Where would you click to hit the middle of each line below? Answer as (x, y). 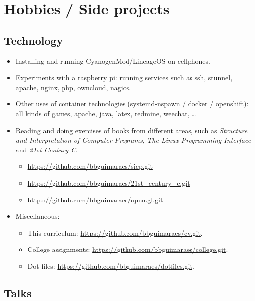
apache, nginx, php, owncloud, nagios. (73, 87)
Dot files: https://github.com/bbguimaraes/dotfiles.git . (111, 266)
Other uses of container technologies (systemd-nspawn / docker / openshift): (132, 104)
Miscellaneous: (37, 216)
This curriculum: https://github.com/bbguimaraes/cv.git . (115, 232)
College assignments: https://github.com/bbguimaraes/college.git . (128, 249)
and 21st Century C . (47, 149)
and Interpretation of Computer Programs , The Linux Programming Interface (133, 140)
